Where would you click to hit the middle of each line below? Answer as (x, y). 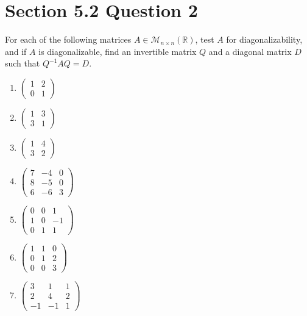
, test (205, 39)
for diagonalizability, (264, 39)
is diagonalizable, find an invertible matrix (118, 51)
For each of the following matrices (68, 39)
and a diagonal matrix (250, 51)
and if (16, 51)
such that (23, 63)
